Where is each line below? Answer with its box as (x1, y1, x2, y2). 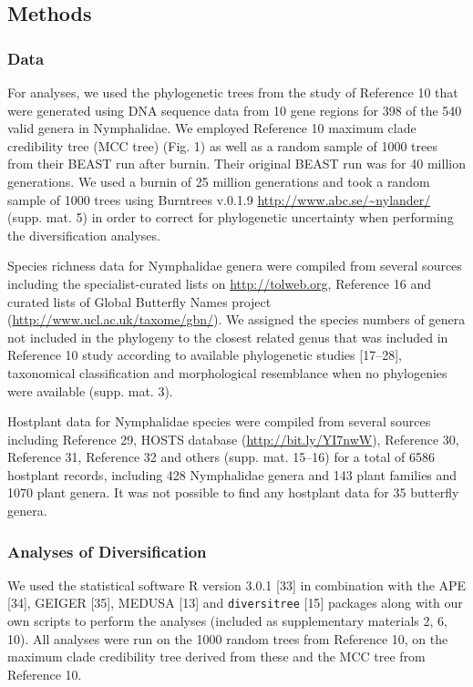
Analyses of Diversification (7, 539, 207, 562)
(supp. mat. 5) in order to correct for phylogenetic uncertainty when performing (7, 208, 454, 227)
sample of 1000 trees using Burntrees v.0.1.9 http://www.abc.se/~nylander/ (7, 190, 431, 209)
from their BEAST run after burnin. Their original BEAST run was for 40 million (7, 154, 466, 173)
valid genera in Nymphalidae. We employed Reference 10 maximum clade (7, 118, 416, 138)
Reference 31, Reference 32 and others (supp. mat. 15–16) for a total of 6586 (7, 447, 435, 467)
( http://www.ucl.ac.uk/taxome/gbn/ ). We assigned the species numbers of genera (7, 310, 466, 329)
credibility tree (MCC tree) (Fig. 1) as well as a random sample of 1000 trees (7, 136, 437, 155)
